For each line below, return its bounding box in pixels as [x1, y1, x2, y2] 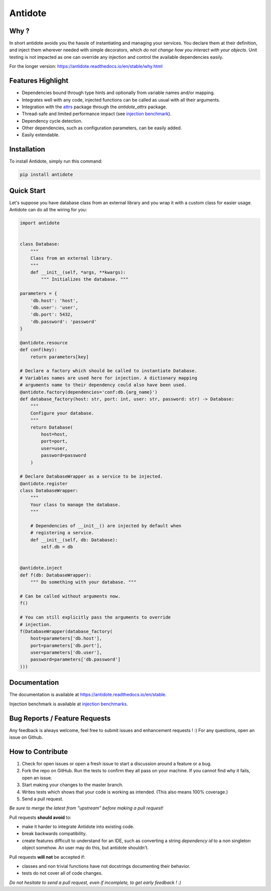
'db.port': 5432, [30, 312, 73, 317]
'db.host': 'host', [30, 297, 79, 303]
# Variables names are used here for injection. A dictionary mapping [20, 375, 198, 381]
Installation [9, 145, 45, 153]
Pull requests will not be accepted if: [9, 854, 85, 860]
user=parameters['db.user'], [30, 650, 102, 656]
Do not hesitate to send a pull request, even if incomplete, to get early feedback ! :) [9, 879, 182, 885]
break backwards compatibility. [22, 831, 87, 837]
